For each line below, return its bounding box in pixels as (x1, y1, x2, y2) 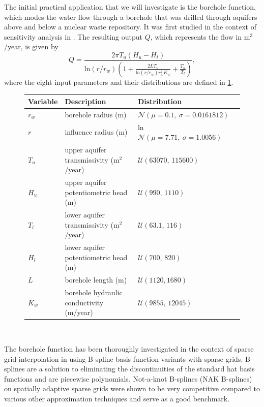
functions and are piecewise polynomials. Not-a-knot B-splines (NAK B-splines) (4, 373, 252, 384)
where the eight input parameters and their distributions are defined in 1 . (4, 76, 233, 87)
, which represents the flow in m (150, 31, 250, 42)
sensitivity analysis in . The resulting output (4, 31, 142, 42)
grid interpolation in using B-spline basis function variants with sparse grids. (4, 353, 243, 364)
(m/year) (65, 307, 93, 318)
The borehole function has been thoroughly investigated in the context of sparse (4, 343, 254, 354)
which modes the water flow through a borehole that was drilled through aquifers (4, 11, 257, 22)
